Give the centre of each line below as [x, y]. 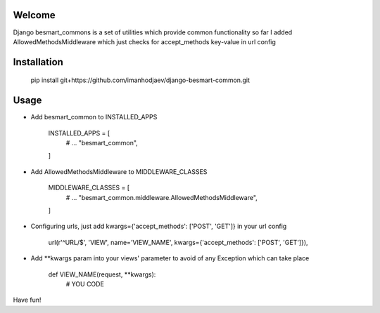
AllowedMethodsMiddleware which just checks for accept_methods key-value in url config [144, 41]
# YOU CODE [85, 284]
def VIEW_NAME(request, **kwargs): [102, 274]
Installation [38, 62]
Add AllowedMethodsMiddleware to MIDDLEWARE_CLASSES [119, 171]
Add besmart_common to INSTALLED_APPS [94, 117]
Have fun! [27, 300]
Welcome [34, 15]
